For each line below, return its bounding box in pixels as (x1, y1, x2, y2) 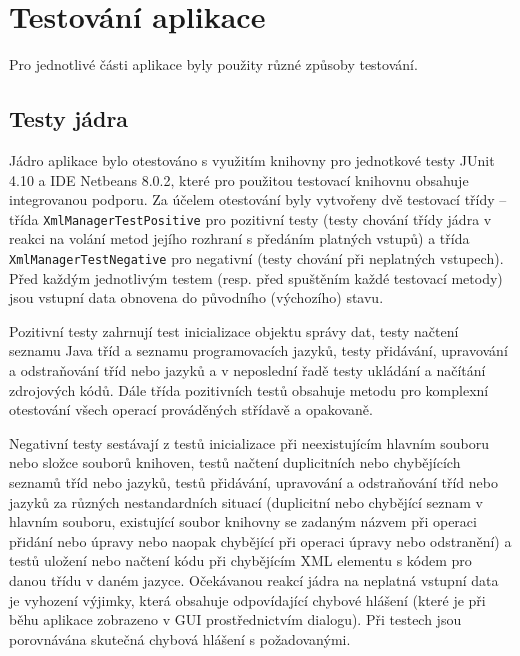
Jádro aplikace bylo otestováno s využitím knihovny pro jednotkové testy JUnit (9, 149, 495, 170)
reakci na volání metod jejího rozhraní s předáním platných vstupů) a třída (9, 228, 470, 249)
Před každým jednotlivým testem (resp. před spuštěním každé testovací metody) (9, 267, 503, 288)
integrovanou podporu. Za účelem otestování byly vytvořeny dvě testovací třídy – (9, 189, 507, 210)
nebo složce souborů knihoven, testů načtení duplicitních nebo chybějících (9, 452, 461, 473)
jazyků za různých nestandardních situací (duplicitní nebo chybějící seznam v (9, 491, 484, 512)
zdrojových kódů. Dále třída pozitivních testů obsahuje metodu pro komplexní (9, 379, 489, 400)
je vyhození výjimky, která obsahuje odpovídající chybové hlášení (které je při (9, 589, 486, 610)
